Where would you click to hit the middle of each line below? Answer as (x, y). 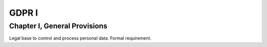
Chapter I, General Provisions (58, 26)
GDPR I (23, 13)
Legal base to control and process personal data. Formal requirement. (80, 38)
